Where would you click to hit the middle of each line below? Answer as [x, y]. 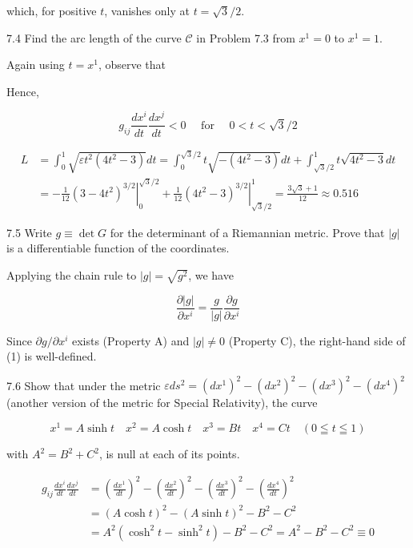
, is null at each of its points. [169, 454]
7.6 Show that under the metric [84, 385]
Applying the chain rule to [72, 274]
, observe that [132, 64]
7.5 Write [29, 232]
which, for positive [52, 10]
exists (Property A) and [130, 340]
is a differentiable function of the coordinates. [118, 248]
